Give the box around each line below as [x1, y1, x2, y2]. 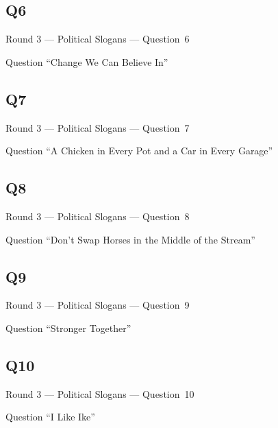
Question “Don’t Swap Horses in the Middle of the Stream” [5, 232, 255, 246]
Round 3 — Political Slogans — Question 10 [5, 386, 194, 401]
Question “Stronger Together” [5, 320, 131, 335]
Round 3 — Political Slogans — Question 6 [5, 32, 190, 46]
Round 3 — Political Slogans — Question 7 [5, 120, 190, 134]
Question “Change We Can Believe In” [5, 54, 168, 69]
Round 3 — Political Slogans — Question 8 [5, 209, 190, 223]
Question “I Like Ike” [5, 409, 95, 424]
